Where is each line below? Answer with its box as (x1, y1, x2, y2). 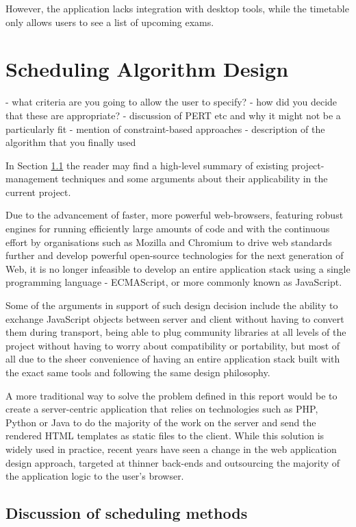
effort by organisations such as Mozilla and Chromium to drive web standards (5, 234, 332, 249)
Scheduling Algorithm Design (5, 55, 289, 83)
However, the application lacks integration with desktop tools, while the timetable (5, 1, 349, 15)
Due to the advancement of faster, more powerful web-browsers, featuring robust (5, 208, 344, 222)
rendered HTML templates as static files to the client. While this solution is (5, 428, 325, 443)
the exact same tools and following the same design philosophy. (5, 365, 270, 379)
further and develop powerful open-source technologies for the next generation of (5, 248, 344, 262)
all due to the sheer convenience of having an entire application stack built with (5, 352, 340, 366)
